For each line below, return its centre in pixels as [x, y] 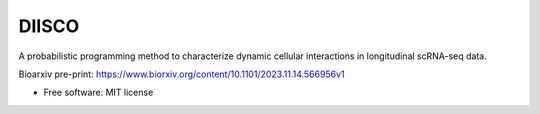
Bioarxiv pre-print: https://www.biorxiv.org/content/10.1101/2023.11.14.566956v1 [181, 74]
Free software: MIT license [98, 92]
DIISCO [49, 26]
